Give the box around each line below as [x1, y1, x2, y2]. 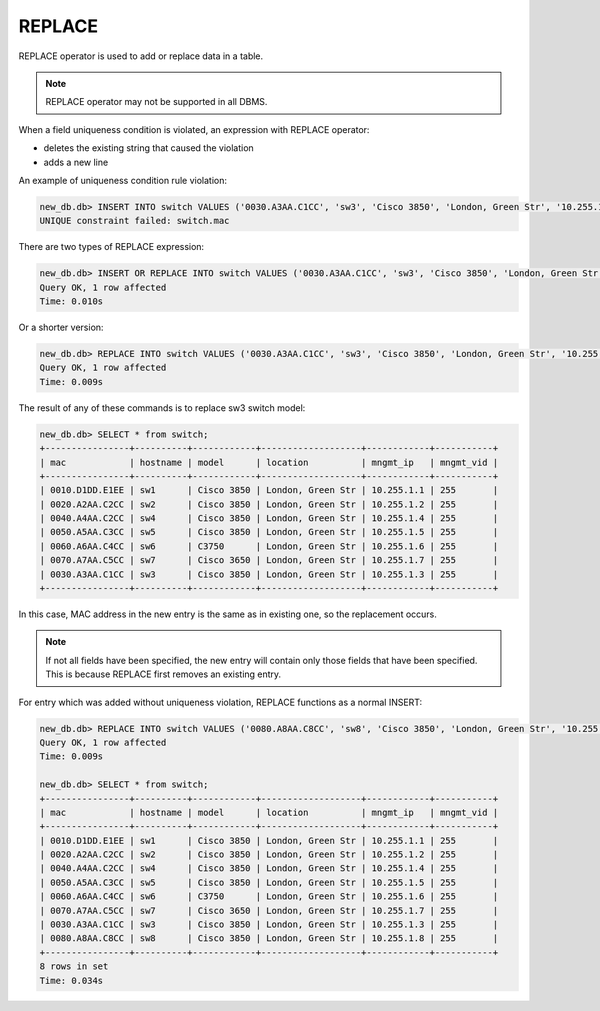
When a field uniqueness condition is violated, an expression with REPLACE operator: [18, 123, 370, 135]
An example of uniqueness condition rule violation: [18, 174, 227, 186]
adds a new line [43, 156, 109, 168]
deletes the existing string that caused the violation [43, 142, 254, 154]
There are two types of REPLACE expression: [18, 241, 205, 253]
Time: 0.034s [39, 975, 104, 986]
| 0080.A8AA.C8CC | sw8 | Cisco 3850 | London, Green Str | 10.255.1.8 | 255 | [39, 933, 499, 944]
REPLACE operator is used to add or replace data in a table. [18, 50, 264, 62]
